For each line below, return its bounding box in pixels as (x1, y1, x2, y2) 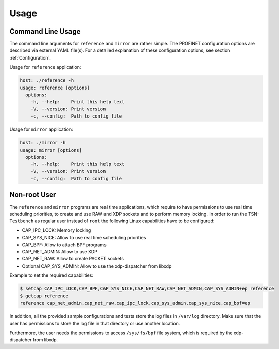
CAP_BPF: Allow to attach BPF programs (22, 242, 107, 248)
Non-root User (9, 190, 56, 199)
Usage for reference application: (9, 64, 81, 70)
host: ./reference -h (20, 78, 74, 83)
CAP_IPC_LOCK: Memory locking (22, 227, 91, 234)
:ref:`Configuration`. (9, 54, 51, 61)
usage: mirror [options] (20, 147, 82, 153)
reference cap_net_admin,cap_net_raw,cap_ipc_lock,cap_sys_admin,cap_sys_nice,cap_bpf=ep (20, 300, 251, 306)
